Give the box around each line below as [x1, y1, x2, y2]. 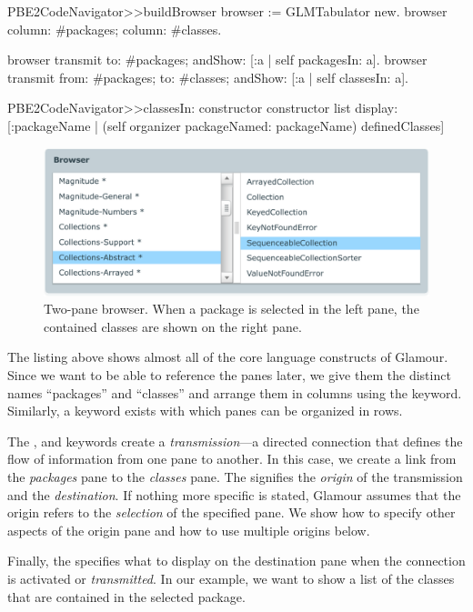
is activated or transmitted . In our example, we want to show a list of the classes [7, 569, 455, 588]
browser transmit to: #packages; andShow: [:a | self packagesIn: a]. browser [7, 50, 428, 69]
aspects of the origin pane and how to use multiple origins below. [7, 520, 370, 539]
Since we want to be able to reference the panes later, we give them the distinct [7, 366, 451, 385]
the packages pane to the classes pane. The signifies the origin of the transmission [7, 467, 463, 487]
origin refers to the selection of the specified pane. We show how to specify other [7, 503, 456, 522]
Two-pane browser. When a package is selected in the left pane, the [44, 299, 419, 318]
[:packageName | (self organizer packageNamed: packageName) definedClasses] [7, 115, 445, 135]
